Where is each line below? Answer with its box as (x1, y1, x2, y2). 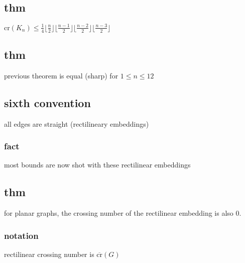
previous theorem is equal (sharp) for (4, 70, 118, 80)
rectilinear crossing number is (4, 248, 94, 259)
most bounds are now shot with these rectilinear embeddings (4, 159, 191, 170)
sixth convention (4, 95, 91, 110)
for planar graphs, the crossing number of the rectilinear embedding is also (4, 208, 233, 218)
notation (4, 229, 39, 241)
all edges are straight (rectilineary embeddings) (4, 118, 149, 129)
